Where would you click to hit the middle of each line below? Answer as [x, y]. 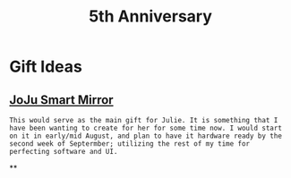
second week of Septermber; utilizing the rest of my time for [130, 144]
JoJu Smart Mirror [61, 100]
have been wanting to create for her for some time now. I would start [145, 128]
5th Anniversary [150, 17]
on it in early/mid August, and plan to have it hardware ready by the [145, 136]
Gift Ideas [46, 67]
